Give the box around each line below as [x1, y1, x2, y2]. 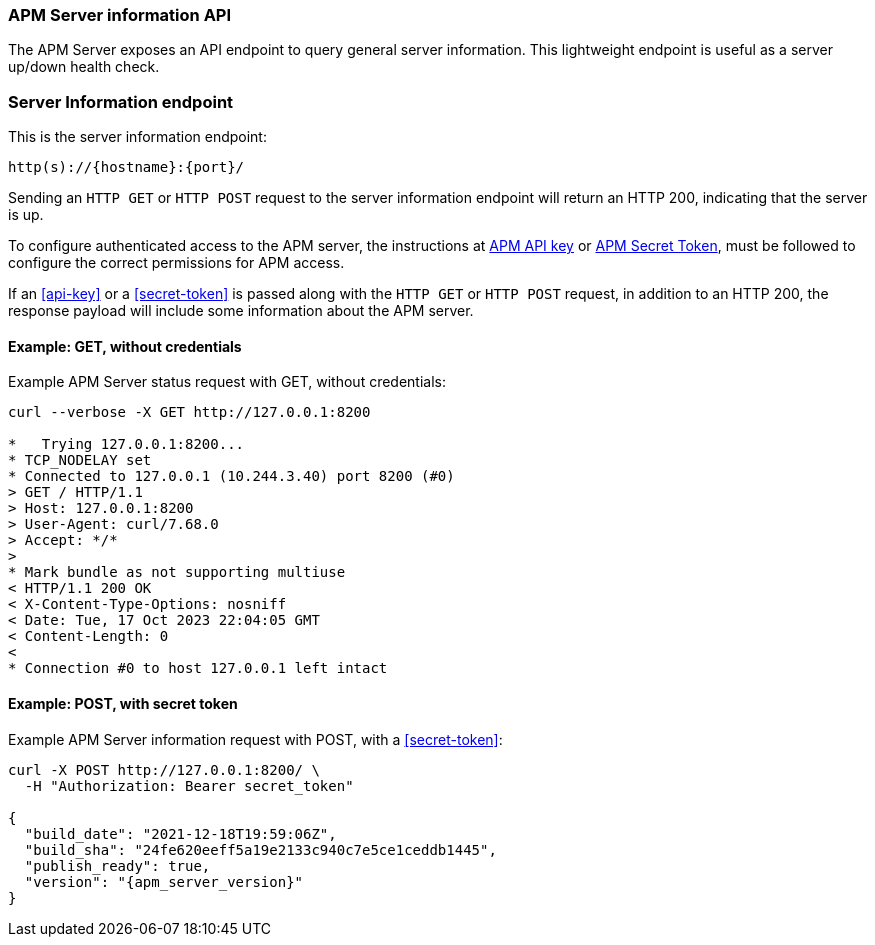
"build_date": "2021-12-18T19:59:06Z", [24, 825, 337, 842]
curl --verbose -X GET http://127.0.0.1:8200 [8, 404, 371, 421]
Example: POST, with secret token [8, 694, 238, 712]
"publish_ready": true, [24, 857, 211, 874]
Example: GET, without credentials [8, 337, 242, 355]
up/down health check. [8, 58, 160, 76]
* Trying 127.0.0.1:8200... [8, 436, 245, 453]
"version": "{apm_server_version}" [24, 873, 304, 890]
